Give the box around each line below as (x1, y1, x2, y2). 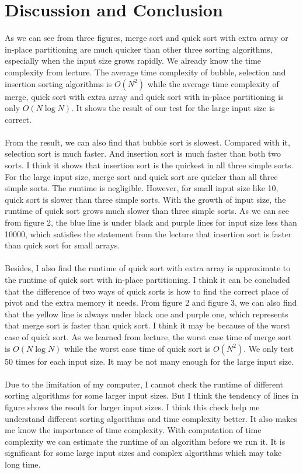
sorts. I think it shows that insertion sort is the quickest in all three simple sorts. (5, 159, 294, 171)
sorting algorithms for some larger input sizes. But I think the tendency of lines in (5, 389, 299, 402)
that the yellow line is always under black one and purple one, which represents (5, 307, 288, 320)
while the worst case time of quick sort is (64, 342, 211, 354)
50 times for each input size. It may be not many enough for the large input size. (5, 355, 294, 367)
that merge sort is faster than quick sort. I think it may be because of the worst (5, 319, 291, 331)
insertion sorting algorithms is (5, 77, 112, 89)
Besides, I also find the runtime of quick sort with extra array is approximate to (5, 262, 291, 274)
